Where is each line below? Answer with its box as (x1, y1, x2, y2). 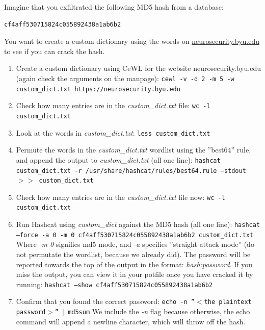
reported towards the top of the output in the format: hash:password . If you (16, 259, 253, 269)
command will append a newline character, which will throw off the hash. (16, 316, 246, 326)
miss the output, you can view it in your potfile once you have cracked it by (16, 269, 253, 280)
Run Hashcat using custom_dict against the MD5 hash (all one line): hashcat (16, 219, 260, 230)
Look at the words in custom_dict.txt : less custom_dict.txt (16, 127, 210, 138)
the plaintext (204, 298, 252, 306)
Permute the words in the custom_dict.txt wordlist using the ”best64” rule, (16, 144, 251, 155)
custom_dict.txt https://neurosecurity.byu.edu (16, 85, 180, 93)
